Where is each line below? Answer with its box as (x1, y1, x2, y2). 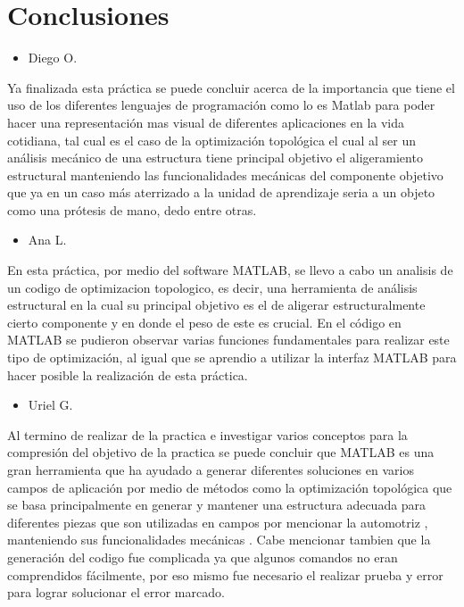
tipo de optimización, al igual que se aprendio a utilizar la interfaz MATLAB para (7, 348, 457, 367)
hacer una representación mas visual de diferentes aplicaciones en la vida (7, 112, 405, 131)
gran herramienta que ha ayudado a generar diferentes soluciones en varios (7, 461, 414, 478)
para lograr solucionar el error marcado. (7, 583, 225, 602)
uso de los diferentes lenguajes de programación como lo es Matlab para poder (7, 96, 435, 114)
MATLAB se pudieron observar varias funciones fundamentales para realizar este (7, 330, 450, 349)
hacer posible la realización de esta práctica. (7, 365, 248, 384)
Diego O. (28, 48, 78, 67)
